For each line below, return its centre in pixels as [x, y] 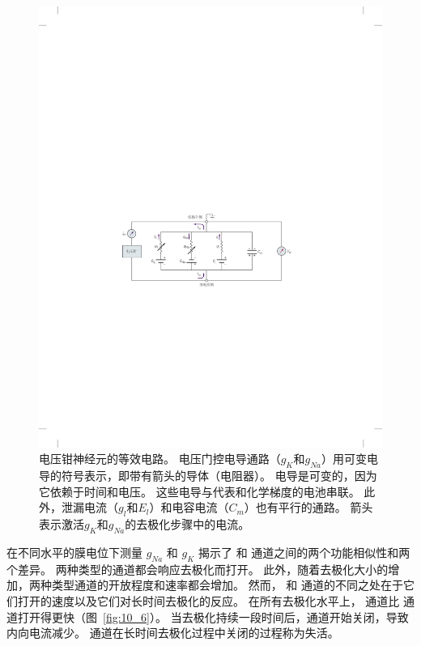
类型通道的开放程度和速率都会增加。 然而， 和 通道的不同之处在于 [227, 585]
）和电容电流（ [189, 507]
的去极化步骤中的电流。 [187, 524]
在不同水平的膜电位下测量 [74, 552]
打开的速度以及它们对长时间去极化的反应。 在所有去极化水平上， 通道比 [208, 600]
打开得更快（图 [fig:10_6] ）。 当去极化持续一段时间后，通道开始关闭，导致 [213, 616]
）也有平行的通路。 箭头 [308, 507]
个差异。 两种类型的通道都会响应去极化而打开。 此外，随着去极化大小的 [198, 569]
